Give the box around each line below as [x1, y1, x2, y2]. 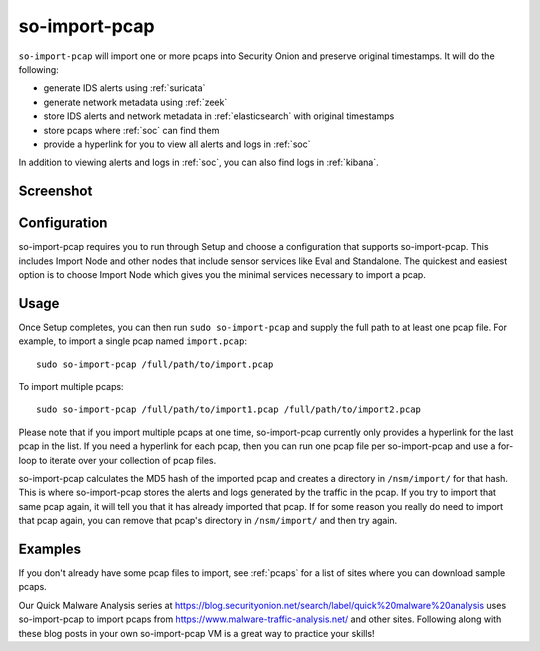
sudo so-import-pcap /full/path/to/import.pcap [36, 358, 274, 370]
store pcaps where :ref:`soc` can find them [43, 124, 220, 136]
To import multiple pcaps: [18, 381, 124, 393]
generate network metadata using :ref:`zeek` [43, 96, 228, 108]
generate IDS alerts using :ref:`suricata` [43, 82, 206, 94]
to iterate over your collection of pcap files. [38, 454, 217, 466]
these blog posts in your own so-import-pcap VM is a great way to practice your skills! [18, 627, 375, 639]
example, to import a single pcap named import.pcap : [18, 335, 247, 347]
